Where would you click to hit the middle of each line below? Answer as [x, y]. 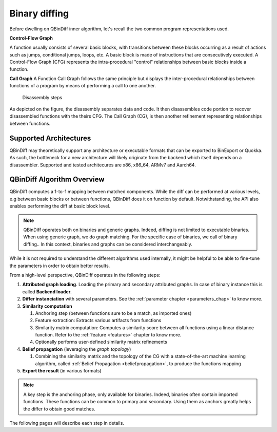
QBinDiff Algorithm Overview [57, 180]
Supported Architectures [50, 138]
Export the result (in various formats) [62, 371]
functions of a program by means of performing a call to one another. [83, 86]
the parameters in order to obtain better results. [60, 266]
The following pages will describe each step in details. [67, 423]
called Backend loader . [47, 292]
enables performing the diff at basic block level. [60, 206]
